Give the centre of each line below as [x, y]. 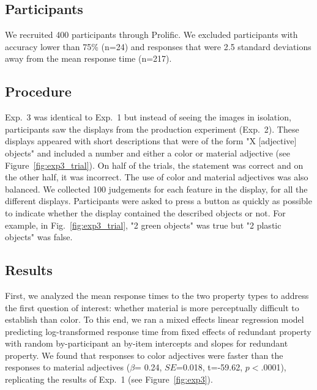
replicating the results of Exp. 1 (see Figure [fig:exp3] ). [109, 379]
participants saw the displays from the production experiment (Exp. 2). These [152, 129]
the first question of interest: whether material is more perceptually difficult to [152, 307]
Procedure [38, 91]
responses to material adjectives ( [68, 367]
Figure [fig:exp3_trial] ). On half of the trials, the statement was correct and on [154, 165]
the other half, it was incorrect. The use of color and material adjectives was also [157, 177]
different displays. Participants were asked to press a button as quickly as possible [158, 201]
